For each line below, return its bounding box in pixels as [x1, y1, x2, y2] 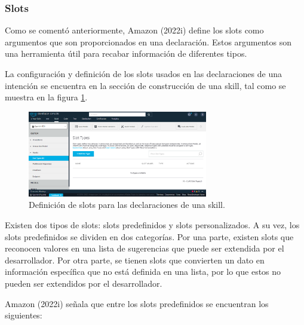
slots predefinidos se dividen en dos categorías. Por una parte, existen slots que [5, 230, 294, 243]
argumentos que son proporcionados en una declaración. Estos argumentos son [5, 35, 292, 48]
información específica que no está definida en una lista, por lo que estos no [5, 265, 281, 278]
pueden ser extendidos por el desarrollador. [5, 277, 162, 289]
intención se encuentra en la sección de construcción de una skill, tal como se [5, 79, 286, 91]
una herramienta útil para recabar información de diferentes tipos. [5, 47, 247, 60]
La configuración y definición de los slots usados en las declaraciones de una [5, 68, 282, 79]
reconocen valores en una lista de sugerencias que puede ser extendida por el [5, 242, 284, 255]
